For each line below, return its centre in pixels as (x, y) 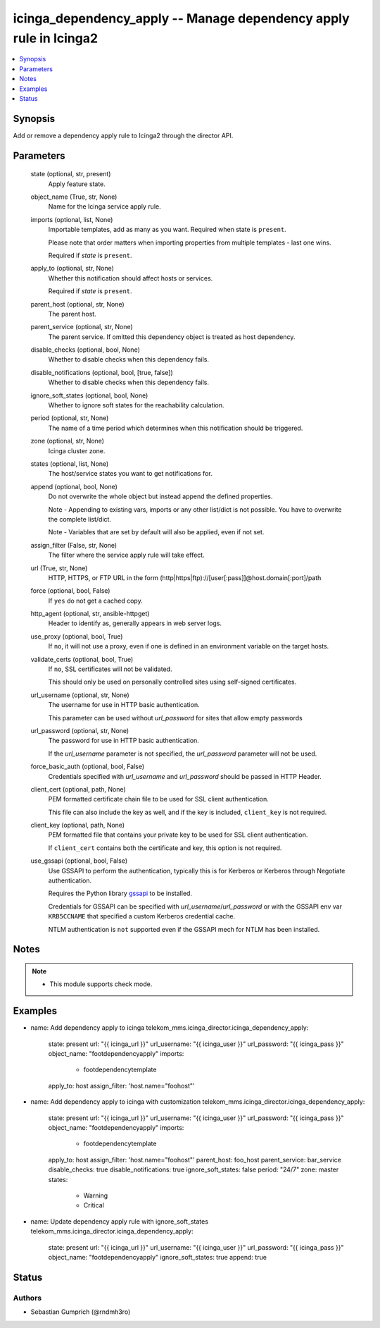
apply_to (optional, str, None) (72, 269)
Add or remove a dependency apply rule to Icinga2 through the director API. (123, 135)
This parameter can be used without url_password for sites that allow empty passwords (175, 718)
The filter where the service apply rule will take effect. (126, 555)
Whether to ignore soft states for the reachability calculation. (136, 405)
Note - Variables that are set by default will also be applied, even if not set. (156, 532)
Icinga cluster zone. (77, 450)
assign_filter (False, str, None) (74, 545)
